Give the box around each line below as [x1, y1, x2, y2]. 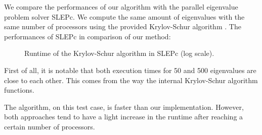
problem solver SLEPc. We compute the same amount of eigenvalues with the [4, 11, 245, 22]
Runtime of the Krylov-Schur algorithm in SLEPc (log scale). [24, 48, 214, 58]
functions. [4, 85, 34, 95]
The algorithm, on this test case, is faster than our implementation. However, [4, 101, 244, 112]
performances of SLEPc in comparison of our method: [4, 31, 171, 41]
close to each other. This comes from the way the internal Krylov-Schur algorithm [4, 75, 258, 85]
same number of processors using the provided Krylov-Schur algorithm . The [4, 21, 241, 32]
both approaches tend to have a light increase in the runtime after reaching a [4, 111, 243, 122]
